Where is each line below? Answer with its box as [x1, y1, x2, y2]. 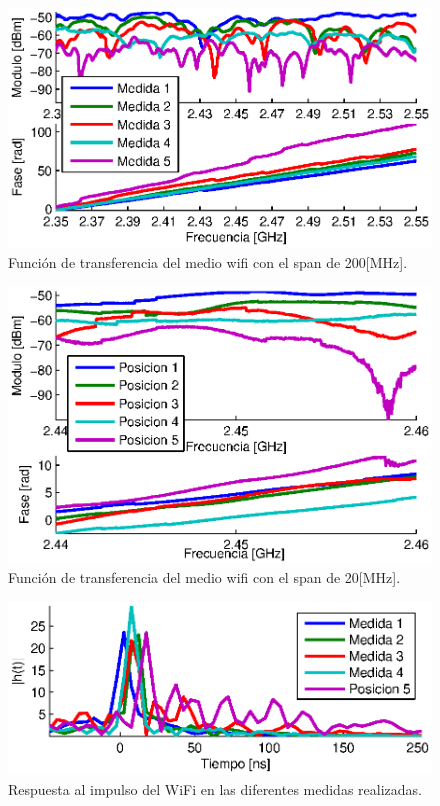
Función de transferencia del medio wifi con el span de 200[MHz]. [8, 251, 408, 272]
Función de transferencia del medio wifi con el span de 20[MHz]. [8, 567, 401, 587]
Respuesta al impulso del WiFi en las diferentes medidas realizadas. [8, 778, 422, 799]
